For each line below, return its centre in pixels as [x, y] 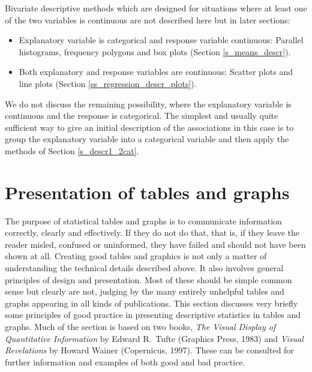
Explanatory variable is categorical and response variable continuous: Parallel [161, 40]
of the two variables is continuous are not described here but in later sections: [148, 19]
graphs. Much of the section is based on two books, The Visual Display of [140, 326]
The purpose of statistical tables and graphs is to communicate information [143, 220]
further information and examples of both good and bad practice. [125, 361]
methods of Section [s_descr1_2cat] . [72, 150]
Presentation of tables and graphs [147, 192]
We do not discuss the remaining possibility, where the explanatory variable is [148, 103]
